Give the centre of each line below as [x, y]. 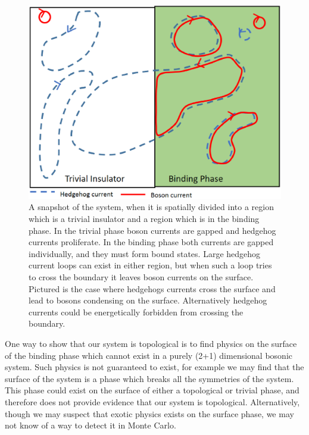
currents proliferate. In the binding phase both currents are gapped [151, 242]
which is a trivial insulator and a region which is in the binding [144, 219]
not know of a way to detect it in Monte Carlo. [90, 425]
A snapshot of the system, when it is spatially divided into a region [151, 207]
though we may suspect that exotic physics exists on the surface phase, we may [149, 413]
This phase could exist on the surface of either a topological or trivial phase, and [152, 390]
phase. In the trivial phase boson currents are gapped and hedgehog [152, 230]
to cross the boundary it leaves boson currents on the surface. [141, 277]
